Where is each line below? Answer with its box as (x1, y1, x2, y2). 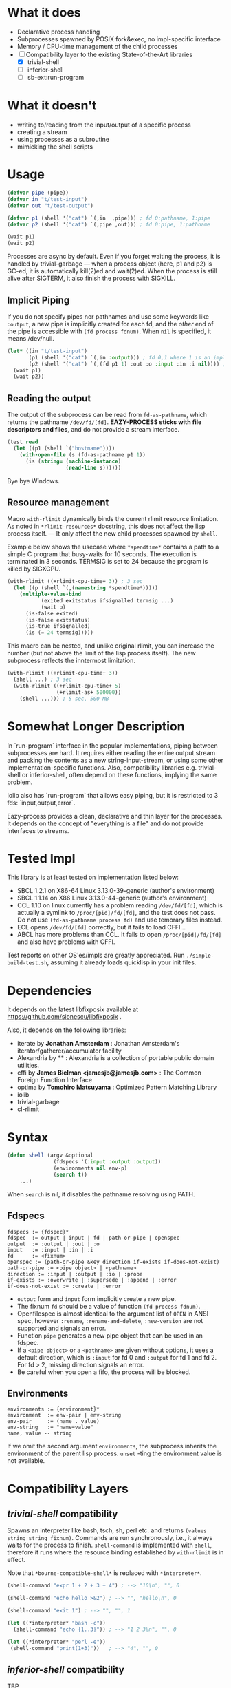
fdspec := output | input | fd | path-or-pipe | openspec (7, 1234, 180, 1241)
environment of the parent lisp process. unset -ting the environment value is (7, 1449, 222, 1457)
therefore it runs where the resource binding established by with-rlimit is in (7, 1548, 224, 1557)
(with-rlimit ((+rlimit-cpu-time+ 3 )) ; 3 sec (7, 578, 143, 585)
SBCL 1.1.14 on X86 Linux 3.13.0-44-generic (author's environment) (16, 894, 207, 903)
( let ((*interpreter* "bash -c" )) (7, 1619, 107, 1626)
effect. (7, 1556, 26, 1564)
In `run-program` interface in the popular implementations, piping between (7, 741, 218, 750)
